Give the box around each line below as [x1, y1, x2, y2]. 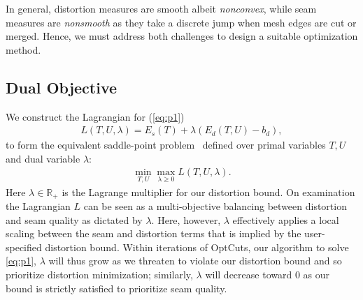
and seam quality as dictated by [6, 212, 143, 227]
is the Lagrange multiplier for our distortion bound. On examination [62, 184, 355, 199]
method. [6, 42, 41, 57]
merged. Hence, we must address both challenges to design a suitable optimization [6, 29, 358, 43]
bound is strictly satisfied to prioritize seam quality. [6, 280, 227, 295]
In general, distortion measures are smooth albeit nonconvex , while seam [6, 1, 317, 15]
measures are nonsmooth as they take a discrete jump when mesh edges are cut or [6, 15, 357, 29]
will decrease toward [205, 267, 292, 282]
